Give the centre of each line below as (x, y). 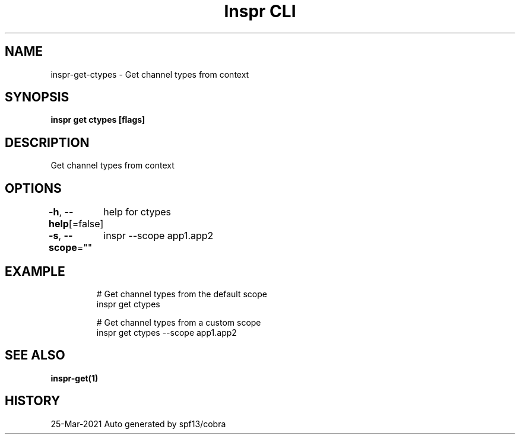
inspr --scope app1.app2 (158, 236)
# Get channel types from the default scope (182, 294)
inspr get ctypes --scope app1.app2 (167, 332)
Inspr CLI (260, 11)
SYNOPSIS (37, 97)
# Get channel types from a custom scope (179, 322)
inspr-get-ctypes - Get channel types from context (150, 74)
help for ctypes (137, 212)
